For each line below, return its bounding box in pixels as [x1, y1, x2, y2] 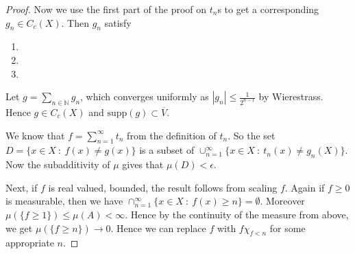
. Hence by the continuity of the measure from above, [125, 207, 349, 221]
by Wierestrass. [258, 89, 323, 104]
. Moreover [260, 194, 305, 208]
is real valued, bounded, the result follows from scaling [48, 180, 278, 194]
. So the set [228, 128, 276, 142]
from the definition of [127, 128, 217, 142]
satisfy [104, 15, 132, 30]
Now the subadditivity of [5, 157, 110, 172]
